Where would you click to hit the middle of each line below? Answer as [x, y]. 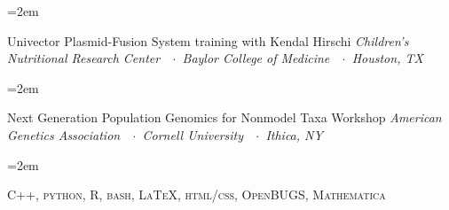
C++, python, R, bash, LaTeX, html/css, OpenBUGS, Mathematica [197, 194]
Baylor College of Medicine [256, 58]
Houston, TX [387, 58]
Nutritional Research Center [84, 58]
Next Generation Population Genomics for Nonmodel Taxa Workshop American [224, 117]
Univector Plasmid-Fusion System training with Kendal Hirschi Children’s [208, 40]
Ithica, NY [294, 134]
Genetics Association [64, 134]
